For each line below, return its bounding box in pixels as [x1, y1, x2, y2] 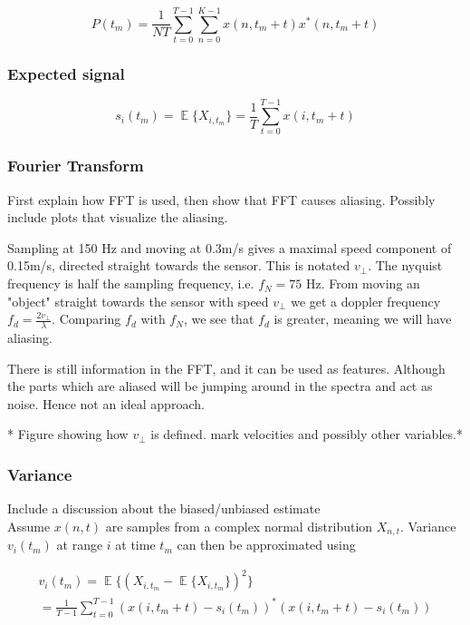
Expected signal [7, 63, 125, 85]
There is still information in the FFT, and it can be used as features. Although [7, 358, 446, 377]
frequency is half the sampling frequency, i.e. [7, 274, 254, 293]
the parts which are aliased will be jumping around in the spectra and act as [7, 376, 433, 396]
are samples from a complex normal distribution [105, 516, 373, 535]
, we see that [183, 309, 254, 328]
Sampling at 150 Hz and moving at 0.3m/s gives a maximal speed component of [7, 238, 452, 257]
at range [56, 535, 103, 554]
